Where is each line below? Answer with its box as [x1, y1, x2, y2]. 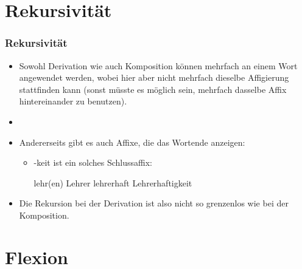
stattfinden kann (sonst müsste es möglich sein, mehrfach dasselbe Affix [19, 83, 287, 95]
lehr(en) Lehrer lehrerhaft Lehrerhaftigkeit [33, 176, 192, 189]
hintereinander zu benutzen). [19, 95, 127, 107]
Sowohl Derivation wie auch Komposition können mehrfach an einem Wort [19, 59, 298, 72]
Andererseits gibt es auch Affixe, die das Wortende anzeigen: [19, 135, 245, 148]
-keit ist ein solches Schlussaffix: [33, 156, 152, 169]
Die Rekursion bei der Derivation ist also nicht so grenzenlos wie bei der [19, 197, 289, 209]
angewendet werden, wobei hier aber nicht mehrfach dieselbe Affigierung [19, 71, 289, 84]
